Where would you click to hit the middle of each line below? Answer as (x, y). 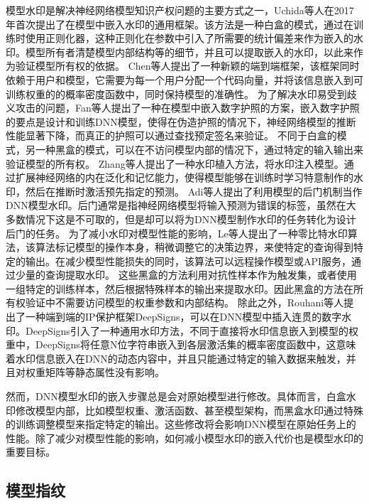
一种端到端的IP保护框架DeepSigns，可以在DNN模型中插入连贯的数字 (183, 317)
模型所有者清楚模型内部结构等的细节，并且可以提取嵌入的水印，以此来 (189, 52)
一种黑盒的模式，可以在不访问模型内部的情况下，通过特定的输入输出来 (199, 149)
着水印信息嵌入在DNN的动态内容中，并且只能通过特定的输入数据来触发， (176, 358)
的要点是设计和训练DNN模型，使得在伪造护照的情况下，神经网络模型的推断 (181, 121)
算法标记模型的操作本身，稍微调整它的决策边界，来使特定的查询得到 (194, 247)
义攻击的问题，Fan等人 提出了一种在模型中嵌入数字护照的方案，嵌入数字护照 (183, 108)
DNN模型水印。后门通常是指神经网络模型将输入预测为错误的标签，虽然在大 (181, 205)
